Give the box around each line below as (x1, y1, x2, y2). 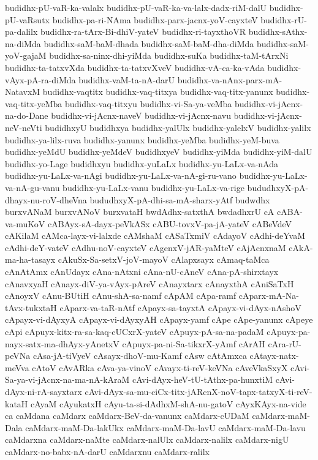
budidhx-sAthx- (248, 25, 308, 38)
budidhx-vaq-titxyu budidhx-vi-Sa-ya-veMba (64, 97, 232, 110)
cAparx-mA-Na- (238, 289, 299, 302)
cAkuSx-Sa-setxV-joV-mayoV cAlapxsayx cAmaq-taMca (58, 253, 270, 266)
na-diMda (5, 37, 41, 50)
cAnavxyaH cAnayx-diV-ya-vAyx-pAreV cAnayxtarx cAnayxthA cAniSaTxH (5, 277, 294, 290)
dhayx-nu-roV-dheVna (5, 193, 87, 206)
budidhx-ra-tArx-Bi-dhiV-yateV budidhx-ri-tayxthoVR (40, 25, 246, 38)
